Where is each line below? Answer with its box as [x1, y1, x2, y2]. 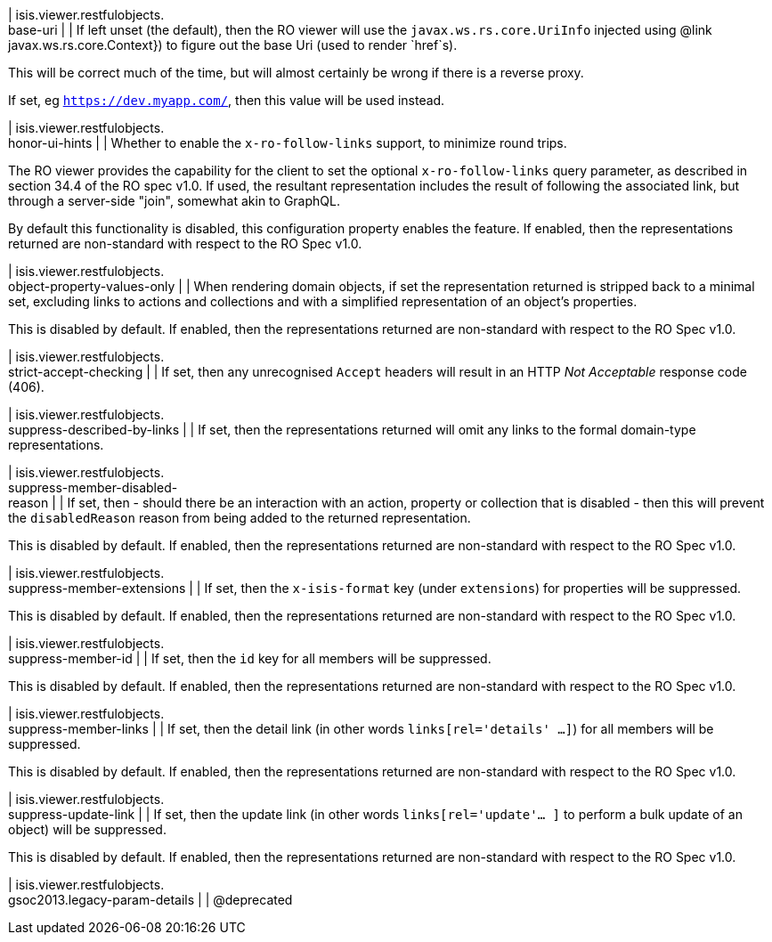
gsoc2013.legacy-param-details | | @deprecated [8, 892, 293, 907]
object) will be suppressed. [8, 822, 167, 837]
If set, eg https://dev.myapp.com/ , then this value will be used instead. [8, 93, 445, 108]
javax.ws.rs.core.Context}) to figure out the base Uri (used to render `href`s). [8, 37, 458, 53]
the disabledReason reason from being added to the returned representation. [8, 510, 471, 525]
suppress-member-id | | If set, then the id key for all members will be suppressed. [8, 651, 492, 666]
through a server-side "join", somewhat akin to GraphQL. [8, 193, 340, 208]
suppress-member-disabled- [8, 480, 178, 495]
